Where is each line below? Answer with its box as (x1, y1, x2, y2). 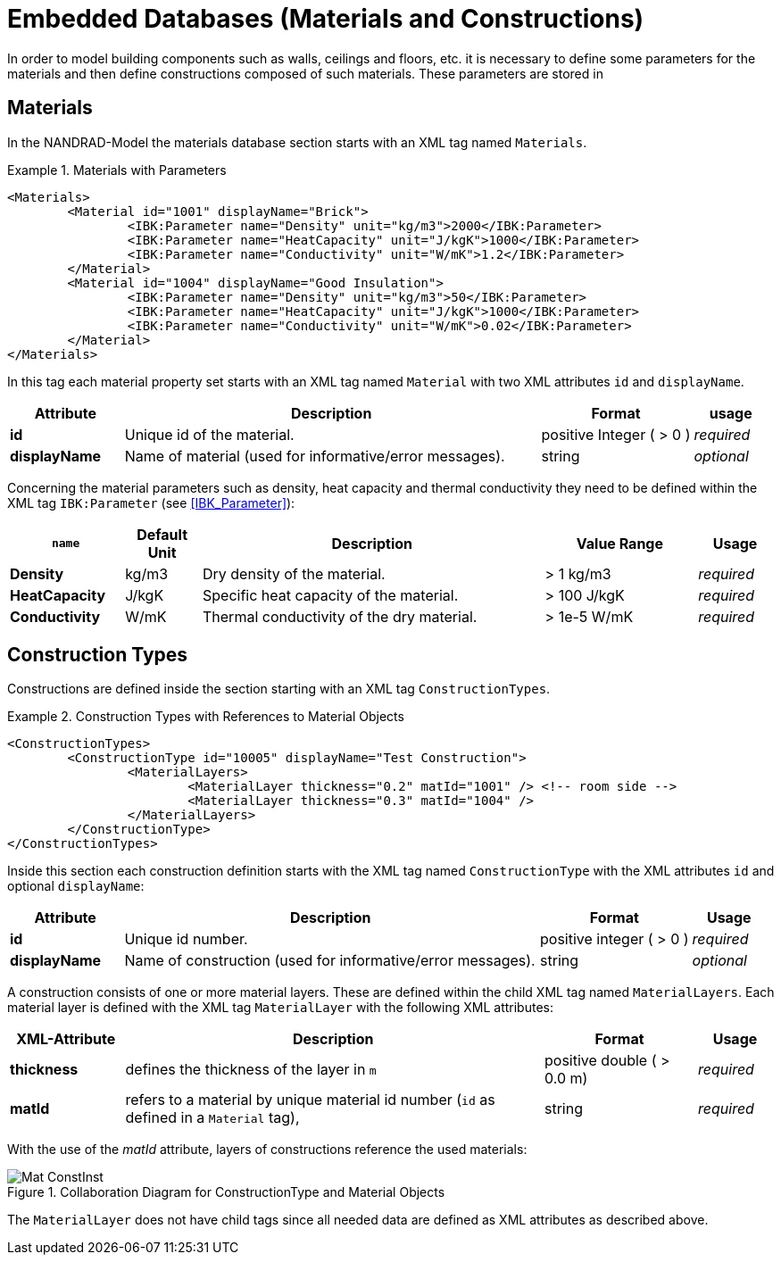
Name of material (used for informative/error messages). (124, 446, 505, 465)
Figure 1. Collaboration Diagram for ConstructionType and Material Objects (7, 1184, 445, 1200)
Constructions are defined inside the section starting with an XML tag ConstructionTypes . (7, 681, 551, 697)
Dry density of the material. (202, 564, 386, 583)
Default (137, 525, 187, 544)
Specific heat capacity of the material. (202, 585, 459, 604)
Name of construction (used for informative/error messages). (124, 951, 536, 970)
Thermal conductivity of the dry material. (202, 607, 478, 626)
